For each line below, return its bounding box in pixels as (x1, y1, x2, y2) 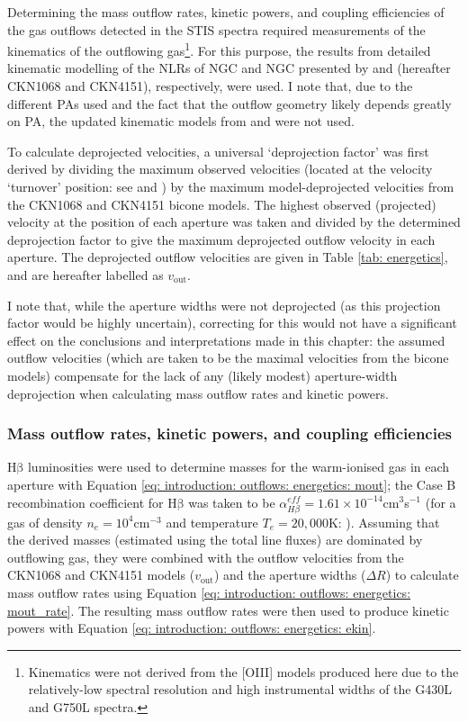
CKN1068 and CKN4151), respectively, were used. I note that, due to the (7, 77, 413, 95)
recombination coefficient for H (7, 492, 177, 511)
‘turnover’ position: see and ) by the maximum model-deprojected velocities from (7, 177, 454, 195)
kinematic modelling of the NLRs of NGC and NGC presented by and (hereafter (7, 59, 451, 77)
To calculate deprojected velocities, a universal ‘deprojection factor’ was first (7, 141, 429, 160)
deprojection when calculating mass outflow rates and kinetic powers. (7, 384, 389, 402)
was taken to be (188, 492, 275, 511)
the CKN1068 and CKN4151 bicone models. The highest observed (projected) (7, 194, 436, 213)
